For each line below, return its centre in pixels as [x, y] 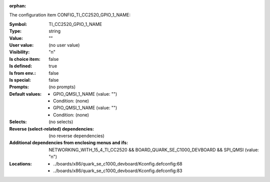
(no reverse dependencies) [76, 136]
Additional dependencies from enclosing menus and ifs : [69, 143]
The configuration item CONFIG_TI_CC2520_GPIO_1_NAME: [70, 15]
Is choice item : [25, 59]
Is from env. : [22, 73]
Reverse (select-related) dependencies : [52, 129]
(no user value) [64, 45]
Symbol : [18, 24]
